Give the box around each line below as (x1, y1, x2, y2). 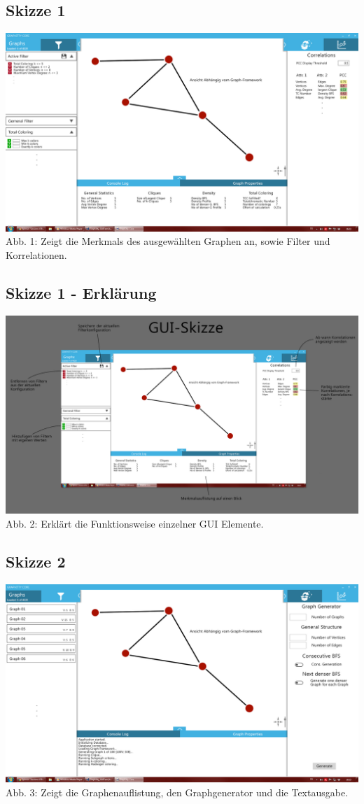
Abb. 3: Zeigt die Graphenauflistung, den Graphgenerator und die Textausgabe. (6, 784, 349, 799)
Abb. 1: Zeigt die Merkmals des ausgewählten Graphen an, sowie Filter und (6, 234, 330, 248)
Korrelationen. (6, 247, 67, 262)
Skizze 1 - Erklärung (6, 281, 157, 303)
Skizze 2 (6, 550, 66, 572)
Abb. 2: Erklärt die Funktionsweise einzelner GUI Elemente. (6, 516, 264, 530)
